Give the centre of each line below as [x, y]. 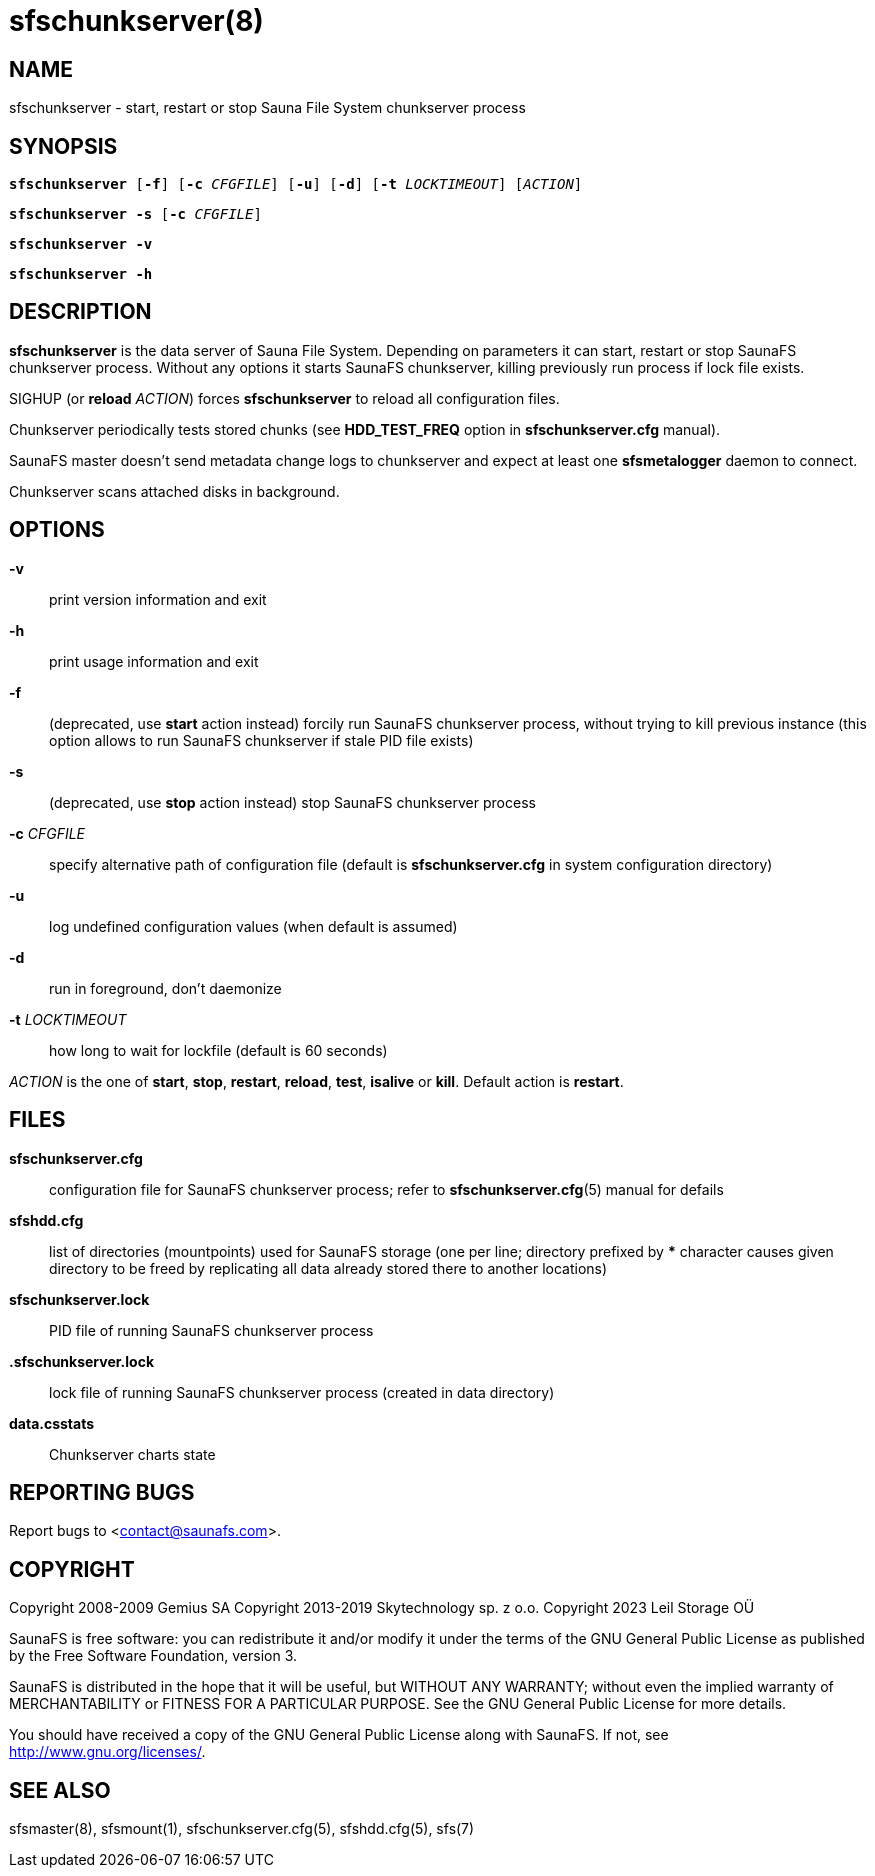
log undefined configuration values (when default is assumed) [253, 926]
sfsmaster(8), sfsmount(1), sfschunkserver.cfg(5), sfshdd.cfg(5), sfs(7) [242, 1829]
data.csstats [52, 1423]
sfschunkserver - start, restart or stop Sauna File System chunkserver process [267, 108]
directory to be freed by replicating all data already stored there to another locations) [328, 1268]
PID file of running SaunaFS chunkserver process [211, 1330]
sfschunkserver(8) [136, 21]
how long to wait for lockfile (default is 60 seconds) [218, 1050]
